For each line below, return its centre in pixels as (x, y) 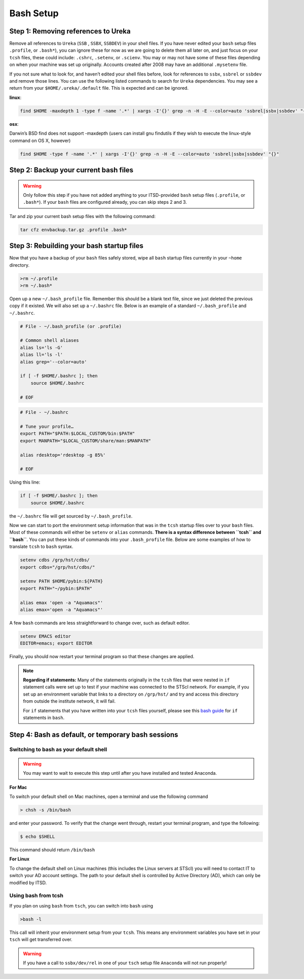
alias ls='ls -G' (42, 348)
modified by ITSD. (28, 883)
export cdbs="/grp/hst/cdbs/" (58, 567)
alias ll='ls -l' (42, 355)
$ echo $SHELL (37, 837)
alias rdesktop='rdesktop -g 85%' (63, 455)
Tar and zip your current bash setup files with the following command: (83, 216)
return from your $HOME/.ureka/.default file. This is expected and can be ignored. (99, 88)
